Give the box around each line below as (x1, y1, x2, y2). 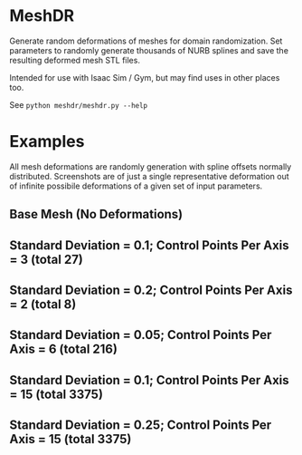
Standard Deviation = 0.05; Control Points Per (9, 327, 272, 343)
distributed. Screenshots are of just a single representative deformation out (9, 170, 289, 181)
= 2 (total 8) (9, 296, 77, 313)
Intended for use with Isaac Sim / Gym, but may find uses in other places (9, 72, 280, 82)
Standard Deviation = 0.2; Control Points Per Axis (9, 283, 293, 298)
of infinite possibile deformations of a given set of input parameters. (9, 180, 263, 191)
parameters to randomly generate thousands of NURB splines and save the (9, 44, 289, 55)
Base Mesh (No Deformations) (9, 207, 184, 222)
